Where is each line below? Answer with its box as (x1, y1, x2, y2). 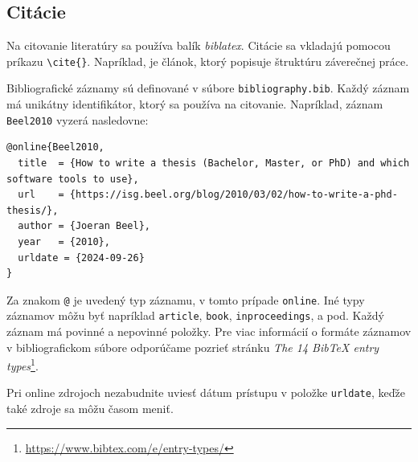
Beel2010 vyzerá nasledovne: (6, 111, 149, 128)
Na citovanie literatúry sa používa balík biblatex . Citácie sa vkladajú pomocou (6, 37, 391, 54)
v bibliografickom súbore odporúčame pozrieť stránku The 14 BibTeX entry (6, 338, 379, 355)
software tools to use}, (6, 173, 139, 185)
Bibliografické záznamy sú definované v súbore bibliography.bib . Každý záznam (6, 80, 410, 96)
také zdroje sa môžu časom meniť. (6, 400, 174, 417)
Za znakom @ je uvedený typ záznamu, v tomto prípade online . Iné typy (6, 291, 365, 308)
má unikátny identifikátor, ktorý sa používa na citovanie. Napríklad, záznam (6, 96, 383, 112)
